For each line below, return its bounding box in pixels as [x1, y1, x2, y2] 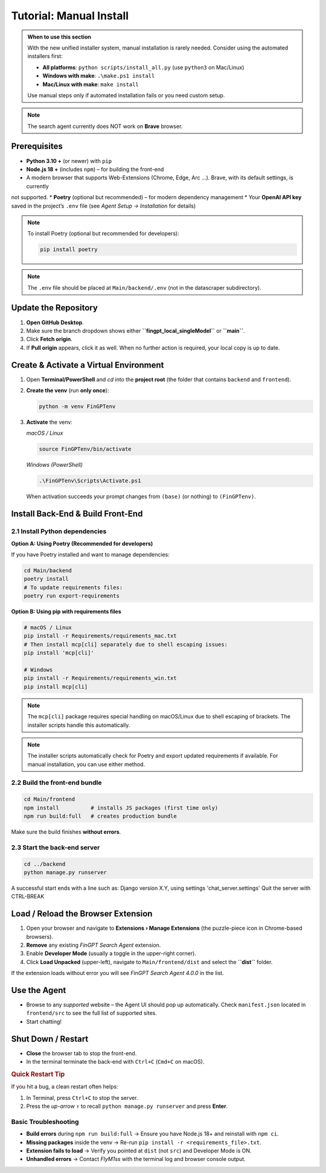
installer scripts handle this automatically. [27, 721, 130, 729]
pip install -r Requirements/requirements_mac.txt [24, 633, 177, 639]
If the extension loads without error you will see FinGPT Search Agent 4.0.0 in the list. [11, 970, 224, 977]
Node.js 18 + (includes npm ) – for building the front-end [26, 165, 164, 173]
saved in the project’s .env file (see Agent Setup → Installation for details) [11, 202, 196, 209]
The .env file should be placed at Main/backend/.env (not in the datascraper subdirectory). [27, 284, 262, 291]
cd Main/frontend [24, 796, 75, 803]
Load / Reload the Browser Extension [11, 909, 153, 919]
